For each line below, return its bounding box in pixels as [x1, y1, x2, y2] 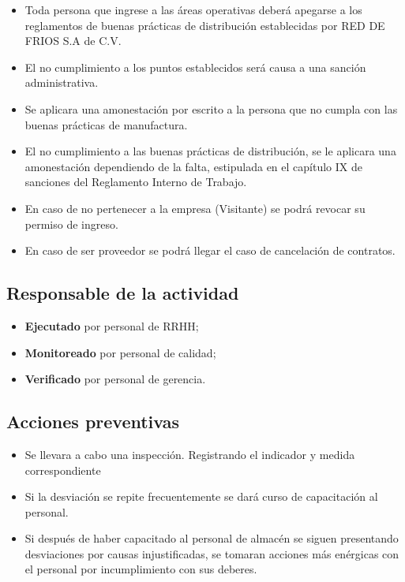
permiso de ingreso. [24, 215, 118, 232]
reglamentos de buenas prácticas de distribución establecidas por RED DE [24, 17, 385, 33]
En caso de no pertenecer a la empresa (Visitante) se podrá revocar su [24, 200, 366, 216]
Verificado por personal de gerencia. [24, 371, 206, 387]
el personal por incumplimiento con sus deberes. [24, 561, 257, 577]
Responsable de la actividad [6, 281, 239, 305]
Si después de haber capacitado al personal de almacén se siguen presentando [24, 530, 399, 547]
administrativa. [24, 74, 99, 91]
